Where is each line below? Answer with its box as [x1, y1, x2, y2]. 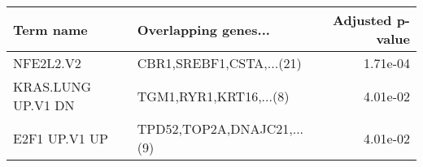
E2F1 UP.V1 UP [13, 128, 108, 148]
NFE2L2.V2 [13, 54, 81, 72]
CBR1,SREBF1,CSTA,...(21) [137, 54, 302, 72]
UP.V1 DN [13, 96, 75, 114]
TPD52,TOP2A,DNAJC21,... [137, 119, 304, 138]
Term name [13, 19, 88, 39]
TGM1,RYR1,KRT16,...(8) [137, 86, 290, 105]
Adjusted [332, 11, 392, 29]
